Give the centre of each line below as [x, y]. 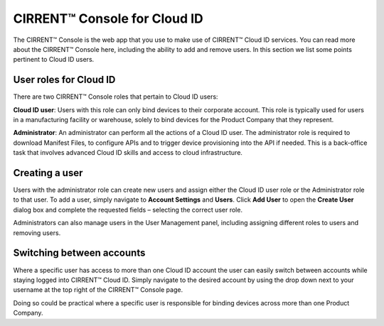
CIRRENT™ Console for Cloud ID [108, 18]
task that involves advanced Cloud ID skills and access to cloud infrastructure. [128, 153]
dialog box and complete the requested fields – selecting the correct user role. [128, 210]
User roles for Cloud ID [64, 80]
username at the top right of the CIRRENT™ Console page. [98, 290]
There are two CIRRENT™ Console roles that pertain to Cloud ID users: [116, 97]
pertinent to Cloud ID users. [54, 60]
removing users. [37, 233]
